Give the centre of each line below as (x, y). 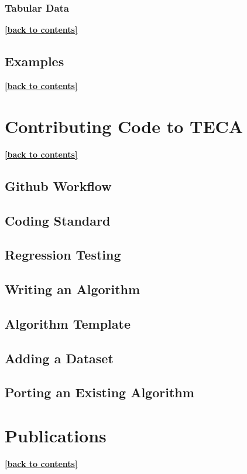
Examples (35, 61)
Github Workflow (58, 185)
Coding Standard (58, 220)
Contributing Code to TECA (124, 126)
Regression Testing (63, 255)
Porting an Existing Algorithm (100, 392)
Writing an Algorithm (73, 289)
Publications (56, 435)
